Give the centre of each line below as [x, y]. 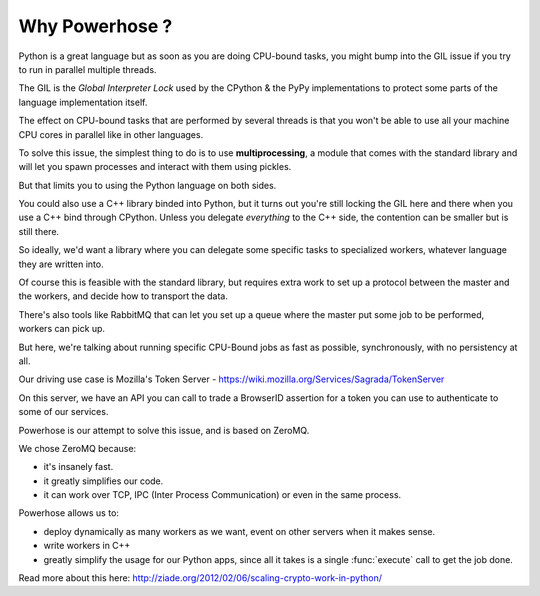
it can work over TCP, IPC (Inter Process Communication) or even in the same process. [222, 495]
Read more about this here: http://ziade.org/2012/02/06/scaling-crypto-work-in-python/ [200, 578]
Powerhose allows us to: [69, 513]
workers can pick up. [61, 329]
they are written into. [61, 264]
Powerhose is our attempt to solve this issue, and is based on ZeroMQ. [164, 430]
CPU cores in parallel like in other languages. [111, 134]
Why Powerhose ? [95, 26]
